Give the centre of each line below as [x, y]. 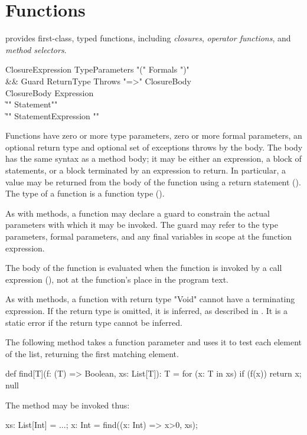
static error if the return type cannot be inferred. [94, 322]
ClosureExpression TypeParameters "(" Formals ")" [97, 69]
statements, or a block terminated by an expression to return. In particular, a [146, 170]
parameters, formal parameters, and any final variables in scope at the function [149, 236]
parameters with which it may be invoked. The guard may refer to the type [142, 225]
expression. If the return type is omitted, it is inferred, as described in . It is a [146, 310]
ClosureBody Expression [50, 92]
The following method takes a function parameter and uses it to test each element [153, 342]
